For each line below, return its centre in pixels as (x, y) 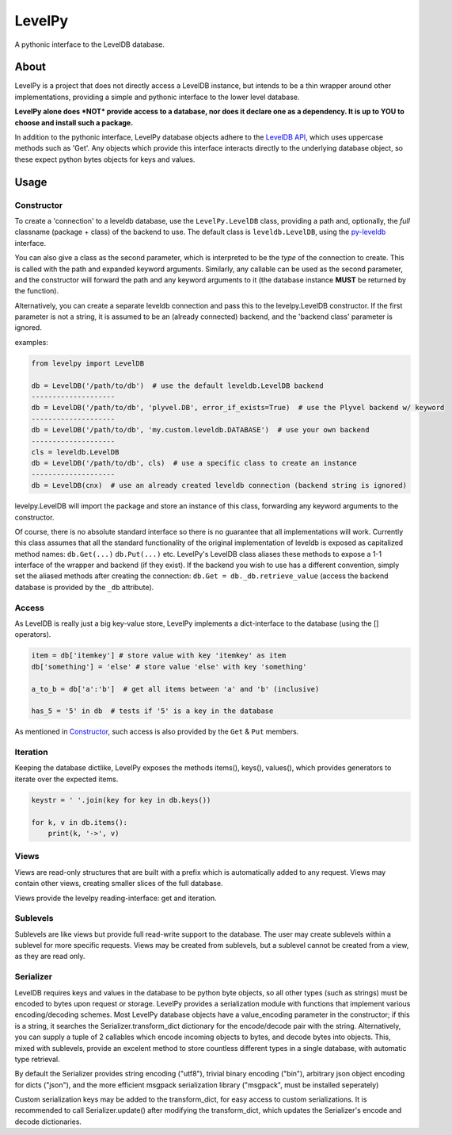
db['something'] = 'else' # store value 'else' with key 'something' (169, 667)
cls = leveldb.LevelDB (75, 452)
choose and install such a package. (74, 122)
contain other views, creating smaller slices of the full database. (119, 884)
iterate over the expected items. (66, 779)
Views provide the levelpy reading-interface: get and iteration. (116, 898)
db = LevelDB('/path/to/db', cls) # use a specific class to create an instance (194, 463)
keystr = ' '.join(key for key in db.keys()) (121, 800)
